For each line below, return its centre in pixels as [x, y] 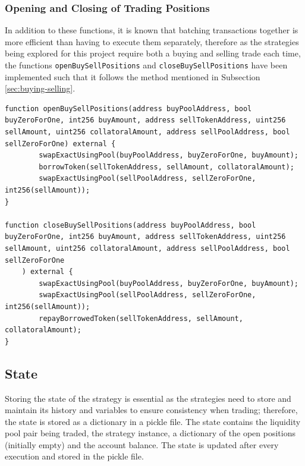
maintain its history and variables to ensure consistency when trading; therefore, [151, 410]
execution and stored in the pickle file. [74, 456]
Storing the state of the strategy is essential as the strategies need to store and [148, 398]
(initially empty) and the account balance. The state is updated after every [142, 444]
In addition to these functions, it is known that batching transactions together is [152, 30]
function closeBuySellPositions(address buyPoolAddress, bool [131, 225]
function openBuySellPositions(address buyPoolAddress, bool [128, 108]
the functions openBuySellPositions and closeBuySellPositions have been [146, 65]
